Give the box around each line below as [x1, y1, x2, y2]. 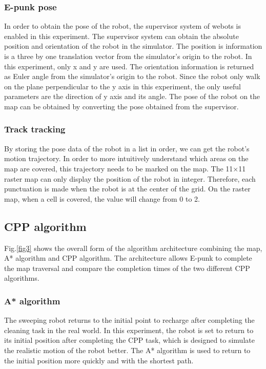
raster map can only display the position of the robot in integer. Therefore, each [4, 173, 256, 184]
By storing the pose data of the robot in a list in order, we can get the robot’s [4, 143, 250, 153]
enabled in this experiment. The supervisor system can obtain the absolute [4, 30, 239, 41]
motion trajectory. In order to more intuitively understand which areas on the [4, 153, 249, 164]
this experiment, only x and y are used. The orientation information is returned [4, 61, 254, 71]
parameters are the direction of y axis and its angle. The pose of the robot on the [4, 91, 260, 102]
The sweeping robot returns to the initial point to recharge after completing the [4, 315, 255, 325]
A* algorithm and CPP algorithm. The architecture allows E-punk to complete [4, 253, 252, 263]
